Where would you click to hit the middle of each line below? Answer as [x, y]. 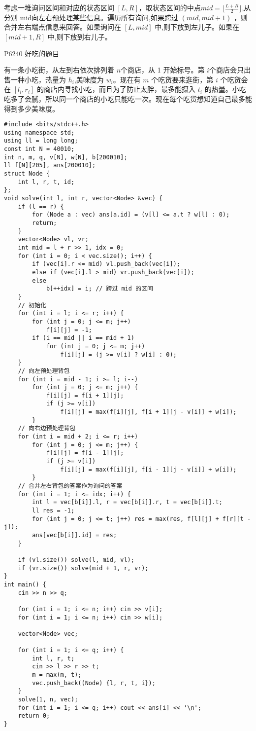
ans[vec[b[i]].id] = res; [75, 535]
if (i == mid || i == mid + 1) [83, 338]
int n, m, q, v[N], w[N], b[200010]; [66, 157]
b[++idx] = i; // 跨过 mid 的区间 [99, 289]
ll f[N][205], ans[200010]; [50, 165]
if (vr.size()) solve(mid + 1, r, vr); [83, 568]
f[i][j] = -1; [69, 330]
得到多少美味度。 [32, 108]
